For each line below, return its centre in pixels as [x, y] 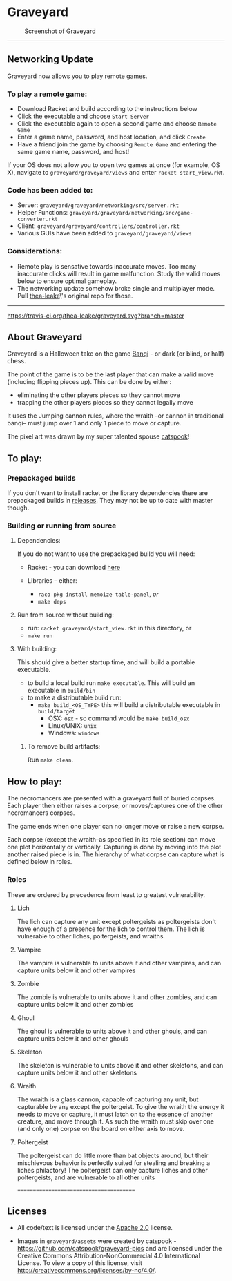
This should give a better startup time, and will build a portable [106, 662]
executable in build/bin [61, 691]
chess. [17, 361]
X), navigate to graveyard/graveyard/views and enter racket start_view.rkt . [116, 173]
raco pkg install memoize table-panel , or [98, 594]
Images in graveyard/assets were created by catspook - [97, 1241]
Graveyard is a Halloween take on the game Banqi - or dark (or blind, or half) [116, 354]
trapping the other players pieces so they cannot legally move [105, 403]
